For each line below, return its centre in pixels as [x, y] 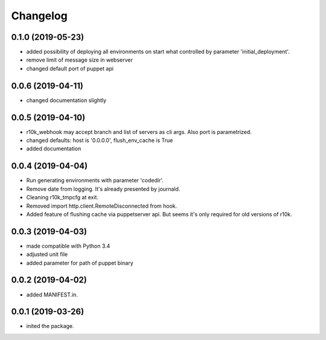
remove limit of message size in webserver [79, 60]
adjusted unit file [47, 254]
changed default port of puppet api [70, 68]
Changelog [39, 16]
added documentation [54, 149]
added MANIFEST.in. [52, 294]
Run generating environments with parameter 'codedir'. [95, 181]
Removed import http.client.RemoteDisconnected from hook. [102, 206]
